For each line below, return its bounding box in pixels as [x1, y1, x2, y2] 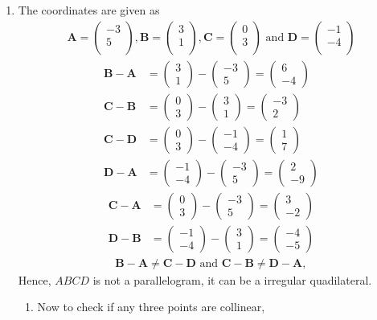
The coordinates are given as [18, 2, 160, 18]
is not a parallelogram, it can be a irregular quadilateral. [92, 271, 372, 288]
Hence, [18, 271, 51, 288]
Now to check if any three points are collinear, [37, 298, 265, 315]
